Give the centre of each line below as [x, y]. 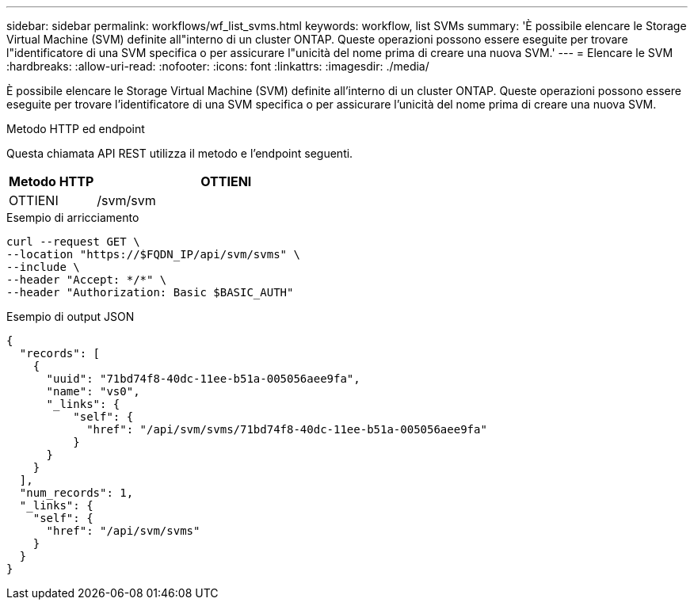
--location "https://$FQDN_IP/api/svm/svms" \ [153, 254]
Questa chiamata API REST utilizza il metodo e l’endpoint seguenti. [180, 153]
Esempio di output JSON [71, 316]
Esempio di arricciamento [73, 217]
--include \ [43, 267]
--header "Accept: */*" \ [87, 280]
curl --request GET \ [73, 242]
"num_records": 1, [76, 493]
